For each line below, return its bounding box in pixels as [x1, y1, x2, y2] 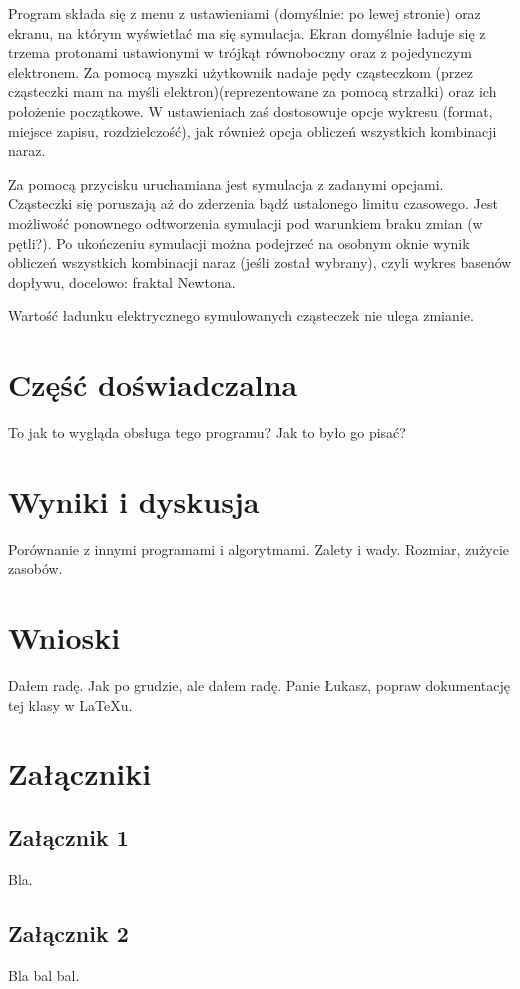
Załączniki [8, 753, 152, 794]
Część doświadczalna [8, 364, 298, 405]
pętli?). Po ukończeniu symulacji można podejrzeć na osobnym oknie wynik [8, 232, 470, 253]
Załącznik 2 [8, 917, 129, 948]
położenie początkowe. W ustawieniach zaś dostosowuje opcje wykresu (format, [8, 100, 493, 121]
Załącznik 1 [8, 822, 129, 853]
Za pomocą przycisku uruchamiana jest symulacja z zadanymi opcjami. [8, 173, 444, 194]
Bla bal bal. [8, 964, 80, 985]
